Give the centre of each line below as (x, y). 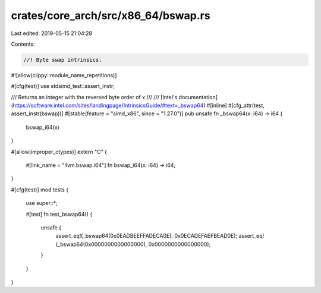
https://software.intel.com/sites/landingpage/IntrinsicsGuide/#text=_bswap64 (108, 105)
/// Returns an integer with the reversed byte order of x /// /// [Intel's (94, 97)
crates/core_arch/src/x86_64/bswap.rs (111, 15)
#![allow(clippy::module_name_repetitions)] (64, 75)
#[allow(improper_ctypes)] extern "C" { (59, 152)
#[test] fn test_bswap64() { (59, 214)
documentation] (198, 97)
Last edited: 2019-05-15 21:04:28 (52, 33)
